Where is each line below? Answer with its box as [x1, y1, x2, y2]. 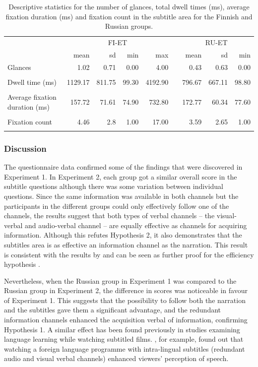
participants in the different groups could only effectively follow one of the [4, 200, 229, 211]
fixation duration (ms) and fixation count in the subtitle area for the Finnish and [5, 11, 253, 21]
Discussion [4, 142, 47, 154]
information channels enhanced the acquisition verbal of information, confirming [4, 314, 248, 325]
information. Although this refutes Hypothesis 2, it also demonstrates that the [4, 230, 242, 240]
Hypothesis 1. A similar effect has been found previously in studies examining [4, 324, 240, 334]
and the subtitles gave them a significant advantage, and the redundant [4, 305, 221, 315]
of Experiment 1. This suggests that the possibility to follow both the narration [4, 295, 246, 305]
